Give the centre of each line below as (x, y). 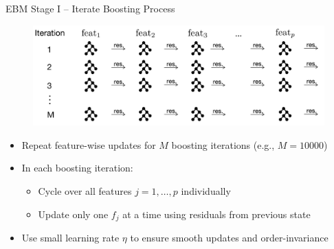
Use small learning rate (70, 237)
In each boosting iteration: (77, 168)
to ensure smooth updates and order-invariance (229, 237)
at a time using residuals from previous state (216, 214)
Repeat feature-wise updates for (89, 144)
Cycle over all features (85, 190)
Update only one (73, 214)
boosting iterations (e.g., (223, 144)
